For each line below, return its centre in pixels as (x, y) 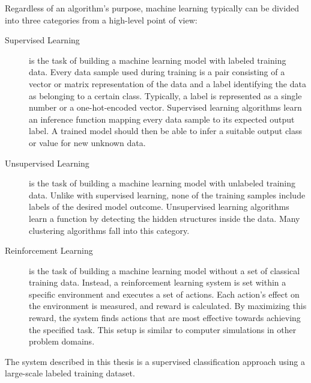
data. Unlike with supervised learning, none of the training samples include (167, 195)
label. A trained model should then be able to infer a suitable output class (166, 131)
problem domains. (62, 341)
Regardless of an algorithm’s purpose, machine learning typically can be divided (152, 8)
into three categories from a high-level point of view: (101, 20)
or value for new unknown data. (87, 142)
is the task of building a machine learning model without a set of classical (165, 270)
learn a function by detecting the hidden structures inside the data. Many (165, 218)
